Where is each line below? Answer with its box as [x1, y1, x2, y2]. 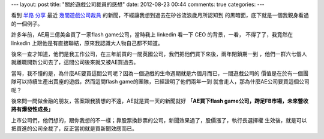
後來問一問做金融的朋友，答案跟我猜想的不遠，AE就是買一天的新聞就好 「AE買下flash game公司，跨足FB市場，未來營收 [11, 97, 308, 104]
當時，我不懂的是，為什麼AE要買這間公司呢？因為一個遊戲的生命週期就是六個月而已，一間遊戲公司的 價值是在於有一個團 [11, 69, 309, 77]
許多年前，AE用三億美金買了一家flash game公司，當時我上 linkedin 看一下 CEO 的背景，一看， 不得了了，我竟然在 [11, 31, 293, 38]
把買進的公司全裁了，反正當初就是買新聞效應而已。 [11, 125, 137, 132]
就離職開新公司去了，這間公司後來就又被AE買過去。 [11, 58, 139, 66]
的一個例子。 [11, 20, 43, 27]
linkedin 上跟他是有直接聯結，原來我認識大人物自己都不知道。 [11, 39, 163, 47]
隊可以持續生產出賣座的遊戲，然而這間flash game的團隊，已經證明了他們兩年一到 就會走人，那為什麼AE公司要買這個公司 [11, 78, 310, 85]
